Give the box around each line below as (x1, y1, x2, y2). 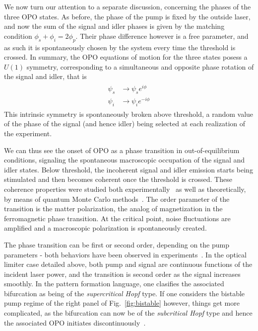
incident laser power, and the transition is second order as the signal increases (4, 268, 241, 279)
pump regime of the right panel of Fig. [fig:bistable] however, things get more (4, 298, 240, 308)
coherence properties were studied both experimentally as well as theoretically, (4, 183, 246, 194)
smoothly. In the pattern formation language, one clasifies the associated (4, 278, 224, 289)
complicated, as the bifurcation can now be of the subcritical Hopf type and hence (4, 308, 253, 318)
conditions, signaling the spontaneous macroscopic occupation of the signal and (4, 155, 245, 165)
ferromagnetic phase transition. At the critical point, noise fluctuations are (4, 213, 231, 223)
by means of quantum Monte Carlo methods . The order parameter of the (4, 193, 230, 204)
